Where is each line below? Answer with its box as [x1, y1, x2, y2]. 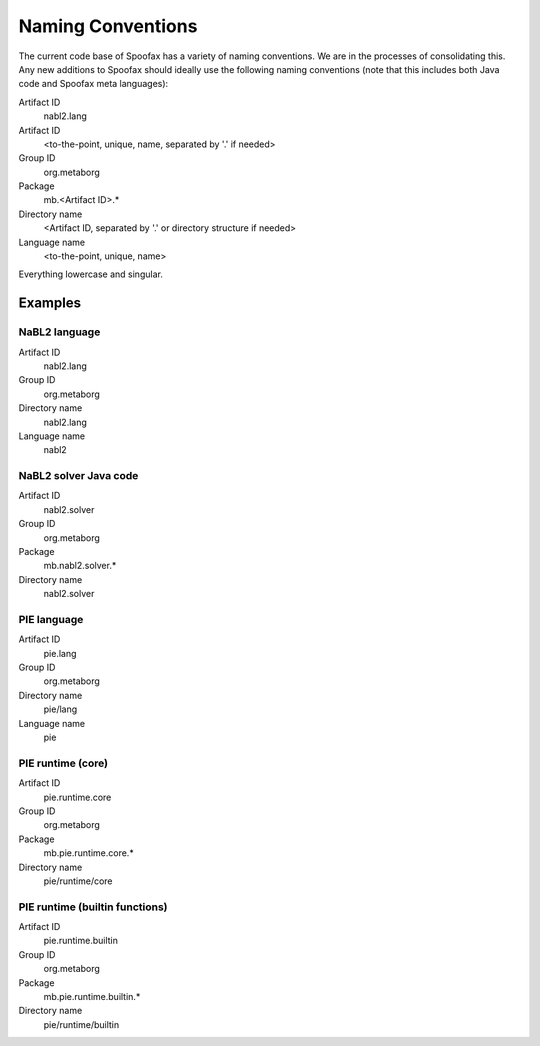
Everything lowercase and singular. [18, 268, 164, 280]
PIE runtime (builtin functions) [18, 900, 169, 914]
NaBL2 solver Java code [18, 469, 139, 483]
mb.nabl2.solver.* [43, 560, 117, 572]
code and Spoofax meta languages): [18, 78, 169, 90]
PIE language [18, 612, 84, 626]
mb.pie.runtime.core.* [43, 847, 134, 859]
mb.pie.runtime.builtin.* [43, 991, 141, 1003]
